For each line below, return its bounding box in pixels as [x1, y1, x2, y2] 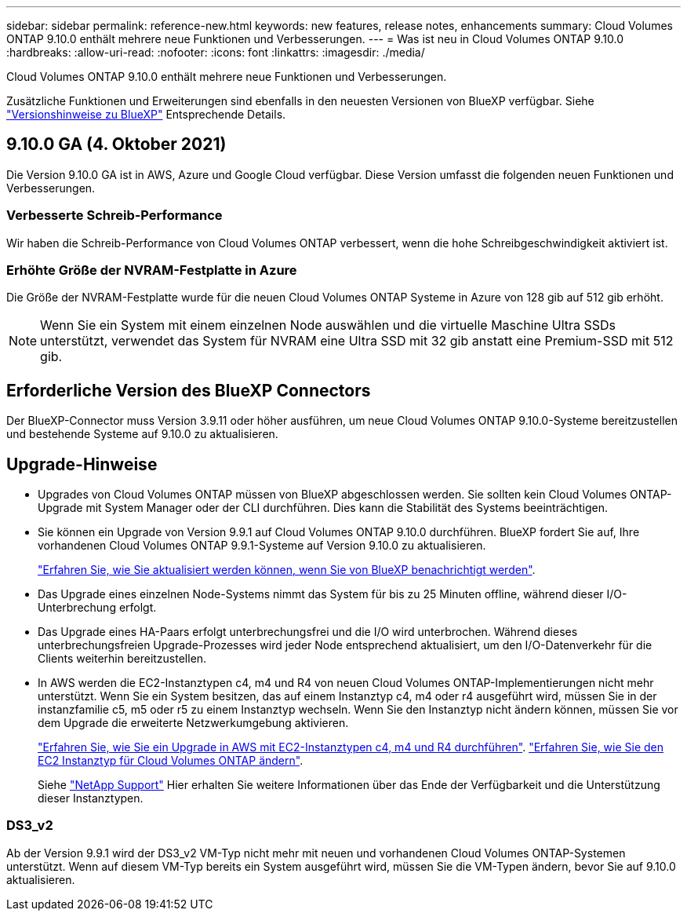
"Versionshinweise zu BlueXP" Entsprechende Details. [6, 108, 286, 121]
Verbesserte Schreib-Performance [6, 207, 223, 224]
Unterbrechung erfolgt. [38, 601, 157, 615]
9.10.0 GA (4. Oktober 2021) [6, 134, 227, 155]
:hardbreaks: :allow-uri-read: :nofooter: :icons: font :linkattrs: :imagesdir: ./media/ [6, 46, 425, 59]
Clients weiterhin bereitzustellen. [38, 652, 207, 666]
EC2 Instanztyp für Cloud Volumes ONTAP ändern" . [38, 754, 304, 768]
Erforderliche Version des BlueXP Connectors [6, 380, 371, 400]
